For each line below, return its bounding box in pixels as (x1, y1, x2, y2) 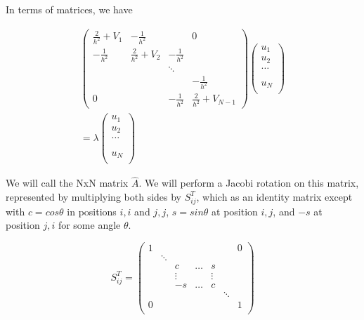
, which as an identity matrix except (196, 189, 353, 204)
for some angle (58, 218, 121, 232)
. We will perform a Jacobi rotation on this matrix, (138, 175, 359, 190)
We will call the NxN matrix (6, 175, 129, 190)
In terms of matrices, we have (6, 2, 133, 16)
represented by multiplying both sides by (6, 189, 181, 204)
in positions (67, 204, 117, 218)
